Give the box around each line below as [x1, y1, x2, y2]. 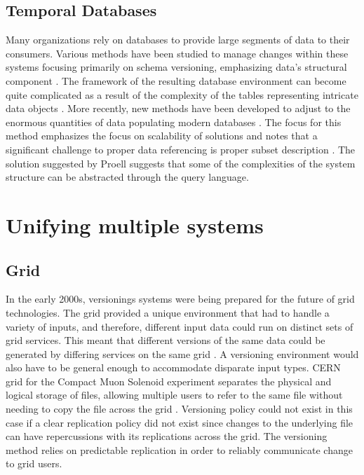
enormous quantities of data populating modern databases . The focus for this [6, 114, 342, 129]
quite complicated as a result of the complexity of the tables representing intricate [6, 87, 358, 102]
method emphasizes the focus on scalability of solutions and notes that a [6, 128, 318, 143]
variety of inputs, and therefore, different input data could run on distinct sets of [6, 319, 353, 333]
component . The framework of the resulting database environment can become [6, 73, 346, 88]
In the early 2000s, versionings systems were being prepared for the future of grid [6, 291, 355, 306]
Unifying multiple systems [6, 210, 264, 239]
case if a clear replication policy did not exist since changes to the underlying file [6, 415, 353, 429]
